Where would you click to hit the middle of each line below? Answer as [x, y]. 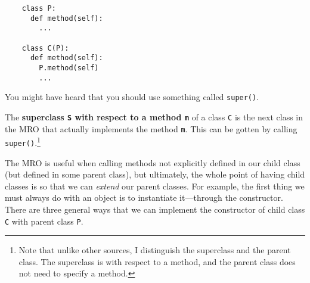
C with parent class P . [44, 221]
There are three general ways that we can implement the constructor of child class [155, 209]
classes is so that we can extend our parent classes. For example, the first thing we [155, 186]
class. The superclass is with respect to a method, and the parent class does [157, 261]
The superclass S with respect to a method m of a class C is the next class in [154, 116]
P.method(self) [69, 68]
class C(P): [45, 48]
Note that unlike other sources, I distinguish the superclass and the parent [155, 250]
